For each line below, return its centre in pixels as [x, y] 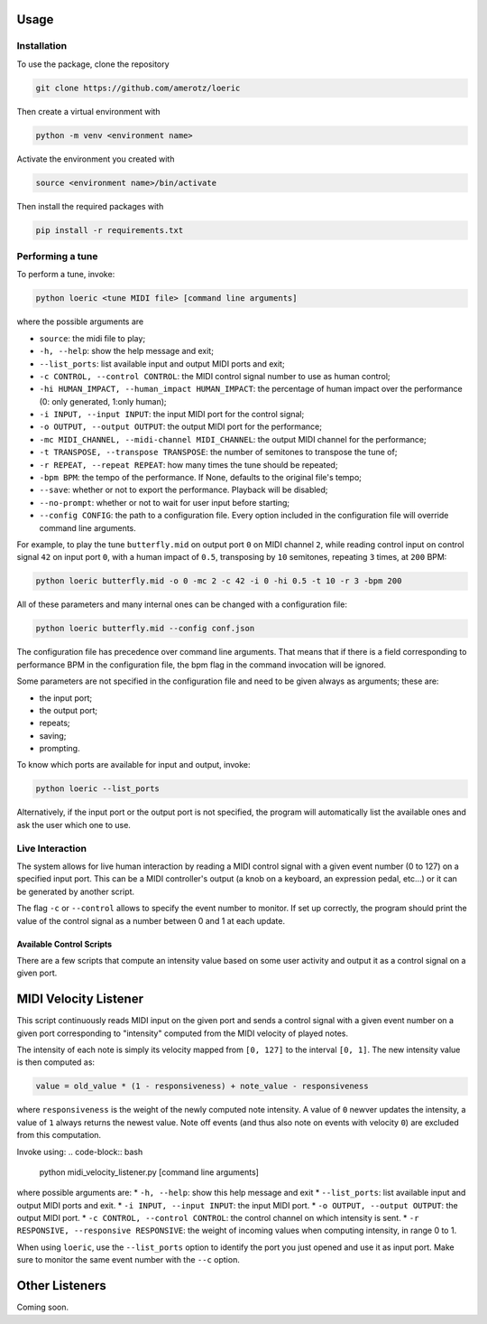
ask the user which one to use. [74, 825]
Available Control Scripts [64, 944]
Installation [42, 46]
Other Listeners [62, 1286]
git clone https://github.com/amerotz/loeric [138, 88]
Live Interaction [52, 848]
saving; [53, 735]
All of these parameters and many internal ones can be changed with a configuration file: [182, 604]
